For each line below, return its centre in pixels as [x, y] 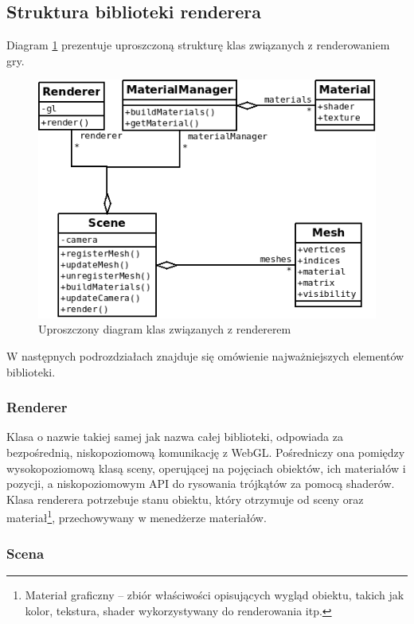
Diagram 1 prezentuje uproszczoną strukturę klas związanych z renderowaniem [198, 45]
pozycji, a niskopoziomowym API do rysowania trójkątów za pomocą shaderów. [201, 484]
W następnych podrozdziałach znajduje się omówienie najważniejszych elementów [205, 356]
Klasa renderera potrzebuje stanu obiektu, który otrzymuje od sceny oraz [185, 499]
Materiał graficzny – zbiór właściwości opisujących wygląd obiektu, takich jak [215, 594]
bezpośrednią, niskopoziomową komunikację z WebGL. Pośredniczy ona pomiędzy [206, 452]
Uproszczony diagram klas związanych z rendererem [165, 329]
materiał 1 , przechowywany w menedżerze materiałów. [137, 517]
